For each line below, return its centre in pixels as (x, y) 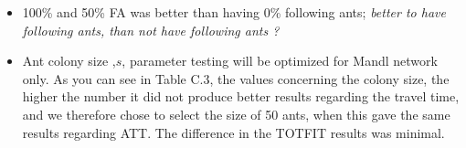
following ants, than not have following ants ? (151, 30)
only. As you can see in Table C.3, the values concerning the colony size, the (236, 78)
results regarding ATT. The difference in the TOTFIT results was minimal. (233, 132)
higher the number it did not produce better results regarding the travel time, (241, 96)
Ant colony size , (69, 61)
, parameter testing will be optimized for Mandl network (280, 61)
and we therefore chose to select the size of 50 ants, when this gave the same (236, 114)
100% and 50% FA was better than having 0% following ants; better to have (234, 12)
